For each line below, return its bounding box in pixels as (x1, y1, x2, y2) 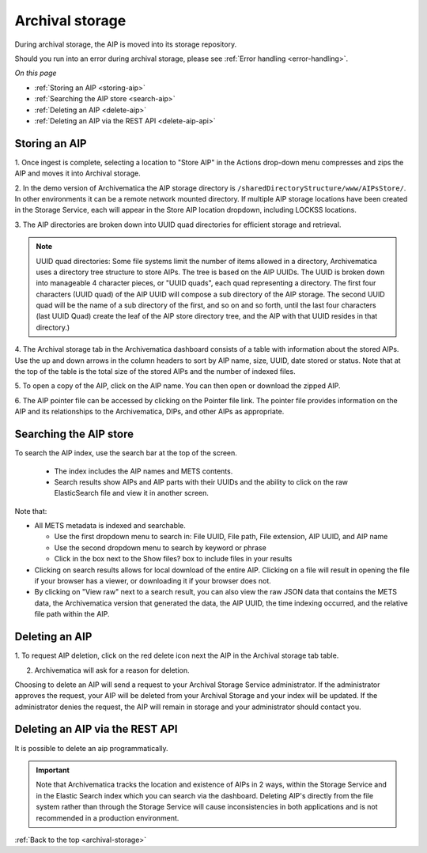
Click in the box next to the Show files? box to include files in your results (54, 554, 293, 564)
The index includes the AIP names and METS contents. (54, 466, 233, 476)
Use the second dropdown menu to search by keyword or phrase (54, 542, 266, 553)
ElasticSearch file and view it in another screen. (54, 489, 210, 498)
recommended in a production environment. (36, 813, 179, 822)
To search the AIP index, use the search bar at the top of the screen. (14, 448, 237, 458)
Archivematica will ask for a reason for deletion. (34, 665, 190, 675)
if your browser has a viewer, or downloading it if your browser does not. (34, 576, 272, 586)
